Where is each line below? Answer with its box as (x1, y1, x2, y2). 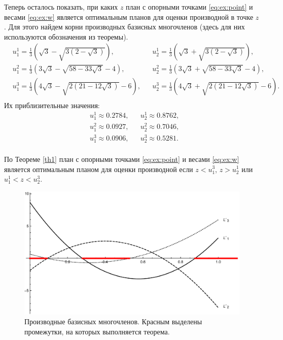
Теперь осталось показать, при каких (4, 2, 118, 12)
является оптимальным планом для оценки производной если (4, 163, 193, 174)
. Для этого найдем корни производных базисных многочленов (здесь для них (4, 21, 245, 32)
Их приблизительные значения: (4, 99, 100, 110)
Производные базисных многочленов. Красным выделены (24, 316, 202, 327)
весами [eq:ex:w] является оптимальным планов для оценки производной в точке (4, 11, 254, 22)
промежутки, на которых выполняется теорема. (24, 326, 170, 336)
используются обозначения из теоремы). (4, 31, 128, 42)
